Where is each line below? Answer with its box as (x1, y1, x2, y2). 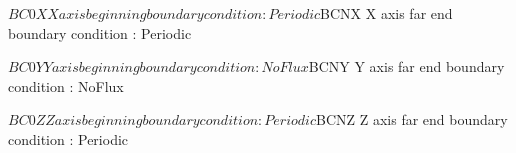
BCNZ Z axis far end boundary (316, 109, 508, 130)
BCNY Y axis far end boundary (308, 56, 505, 77)
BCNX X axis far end (320, 3, 453, 23)
